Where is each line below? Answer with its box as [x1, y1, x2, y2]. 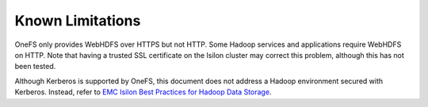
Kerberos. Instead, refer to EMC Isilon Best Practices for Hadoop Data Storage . [14, 87, 272, 97]
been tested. [14, 62, 56, 71]
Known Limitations [14, 12, 141, 29]
